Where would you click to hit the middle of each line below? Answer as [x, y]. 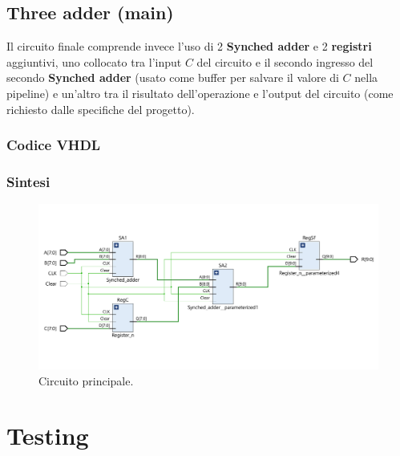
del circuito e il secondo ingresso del [285, 61]
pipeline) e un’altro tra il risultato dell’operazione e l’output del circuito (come [200, 93]
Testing [48, 436]
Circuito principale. [86, 380]
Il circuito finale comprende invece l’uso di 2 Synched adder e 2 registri [189, 46]
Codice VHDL [54, 145]
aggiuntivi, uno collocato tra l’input [94, 61]
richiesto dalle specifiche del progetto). [101, 109]
